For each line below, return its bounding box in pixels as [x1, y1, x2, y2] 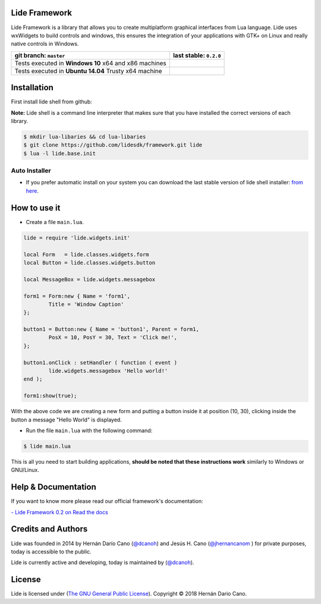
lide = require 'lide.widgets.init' [23, 234, 131, 241]
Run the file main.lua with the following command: [26, 427, 153, 434]
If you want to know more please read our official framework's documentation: [11, 498, 203, 505]
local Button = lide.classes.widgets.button [23, 259, 156, 266]
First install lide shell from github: [11, 98, 92, 105]
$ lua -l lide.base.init [23, 150, 96, 157]
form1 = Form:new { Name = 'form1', [23, 292, 131, 300]
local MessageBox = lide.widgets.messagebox [23, 276, 156, 282]
